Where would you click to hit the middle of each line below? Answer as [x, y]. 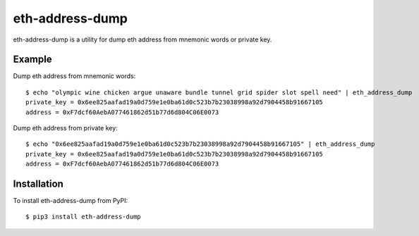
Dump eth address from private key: [65, 128]
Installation [38, 184]
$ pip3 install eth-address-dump [83, 217]
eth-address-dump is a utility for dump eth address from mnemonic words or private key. [142, 39]
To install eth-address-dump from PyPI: [71, 201]
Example [32, 60]
